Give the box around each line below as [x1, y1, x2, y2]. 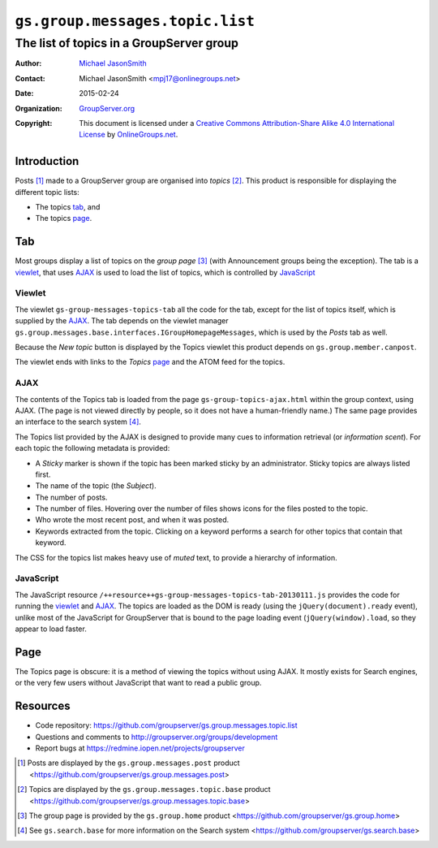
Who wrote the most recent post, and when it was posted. [35, 515, 230, 525]
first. [35, 469, 51, 479]
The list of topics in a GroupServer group [15, 36, 239, 50]
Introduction [15, 154, 79, 168]
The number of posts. [35, 492, 108, 502]
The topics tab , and [35, 202, 101, 212]
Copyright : [15, 118, 53, 128]
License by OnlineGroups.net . [79, 130, 178, 140]
